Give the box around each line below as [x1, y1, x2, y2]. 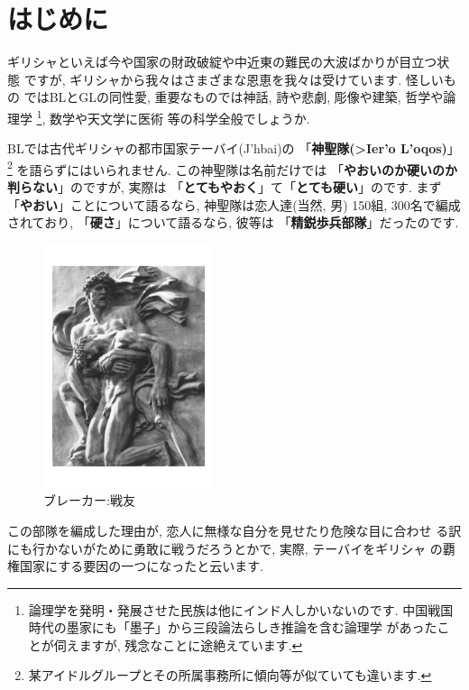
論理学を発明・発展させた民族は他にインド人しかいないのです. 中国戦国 [28, 600, 454, 619]
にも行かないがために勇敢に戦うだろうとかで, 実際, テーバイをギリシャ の [7, 538, 443, 557]
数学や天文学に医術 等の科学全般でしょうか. [50, 108, 310, 127]
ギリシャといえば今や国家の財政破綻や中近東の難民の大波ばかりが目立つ [7, 52, 437, 71]
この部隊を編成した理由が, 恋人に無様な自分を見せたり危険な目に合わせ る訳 [7, 520, 462, 539]
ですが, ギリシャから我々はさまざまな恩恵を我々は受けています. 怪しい [23, 69, 444, 88]
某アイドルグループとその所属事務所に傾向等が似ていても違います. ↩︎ [28, 666, 432, 685]
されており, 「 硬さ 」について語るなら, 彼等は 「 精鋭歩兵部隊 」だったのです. [7, 213, 459, 232]
